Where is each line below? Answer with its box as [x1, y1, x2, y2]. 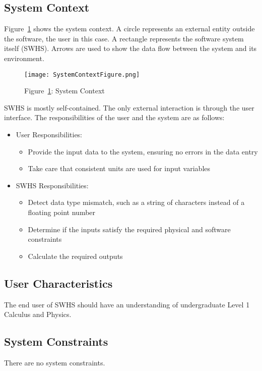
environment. [4, 52, 44, 63]
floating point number [28, 206, 96, 217]
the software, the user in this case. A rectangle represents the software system [4, 33, 244, 43]
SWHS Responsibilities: [16, 180, 89, 190]
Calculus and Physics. [4, 309, 72, 320]
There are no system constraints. [4, 357, 105, 367]
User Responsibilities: [16, 129, 83, 140]
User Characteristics [4, 275, 113, 291]
